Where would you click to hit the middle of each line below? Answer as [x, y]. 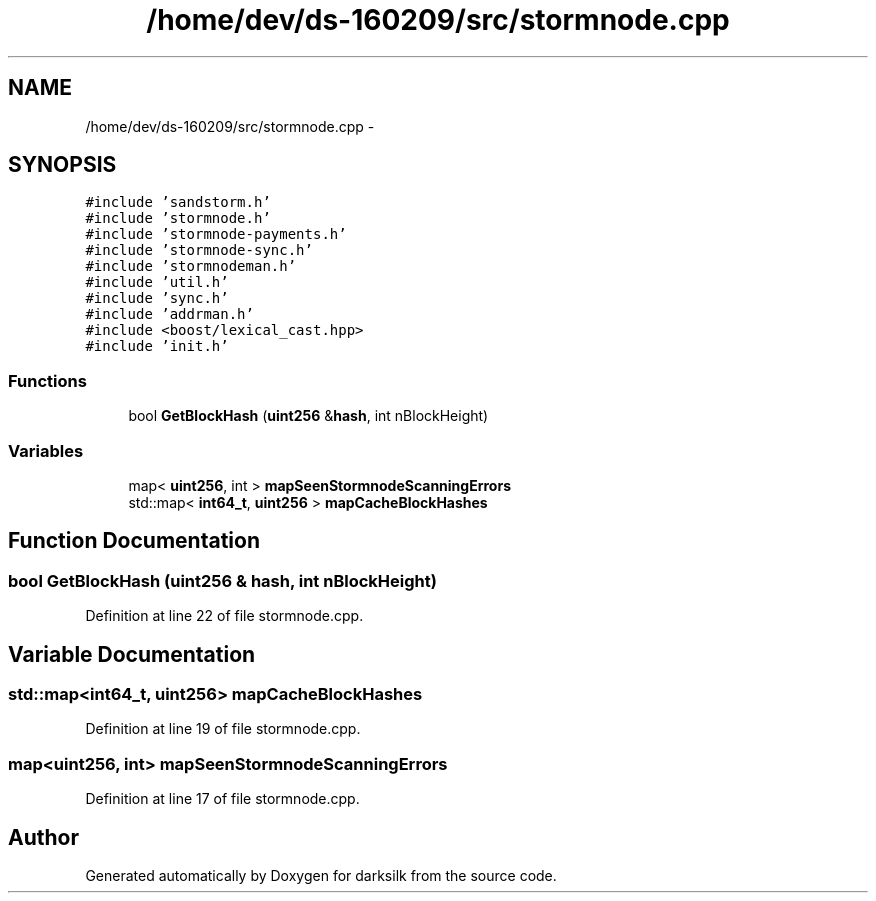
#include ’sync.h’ [157, 298]
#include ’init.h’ [157, 346]
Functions [47, 380]
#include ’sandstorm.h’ [178, 202]
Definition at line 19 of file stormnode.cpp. [223, 729]
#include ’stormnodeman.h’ [191, 266]
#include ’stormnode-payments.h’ [216, 234]
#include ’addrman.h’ [169, 314]
